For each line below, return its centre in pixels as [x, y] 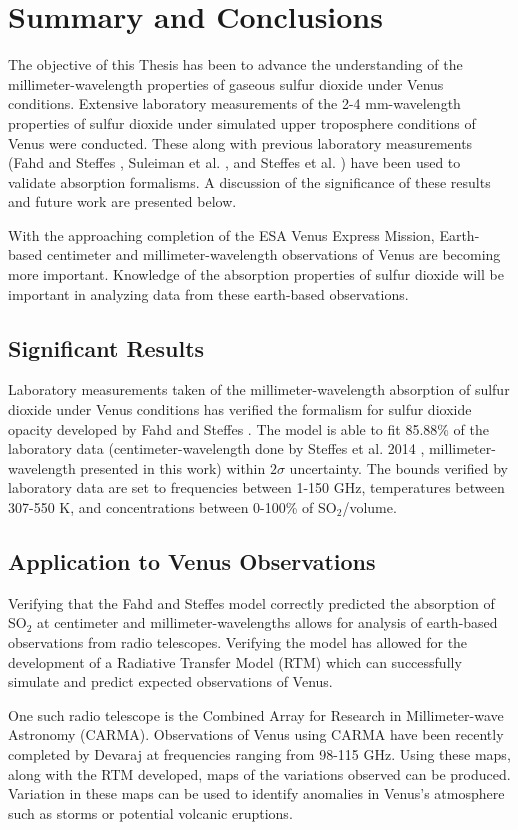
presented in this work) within [173, 467]
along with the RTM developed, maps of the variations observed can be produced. [259, 773]
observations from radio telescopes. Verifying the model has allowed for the [238, 642]
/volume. [369, 507]
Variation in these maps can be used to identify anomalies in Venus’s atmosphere [256, 793]
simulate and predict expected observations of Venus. [170, 681]
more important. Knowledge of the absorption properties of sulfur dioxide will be [256, 274]
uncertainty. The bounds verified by [398, 467]
